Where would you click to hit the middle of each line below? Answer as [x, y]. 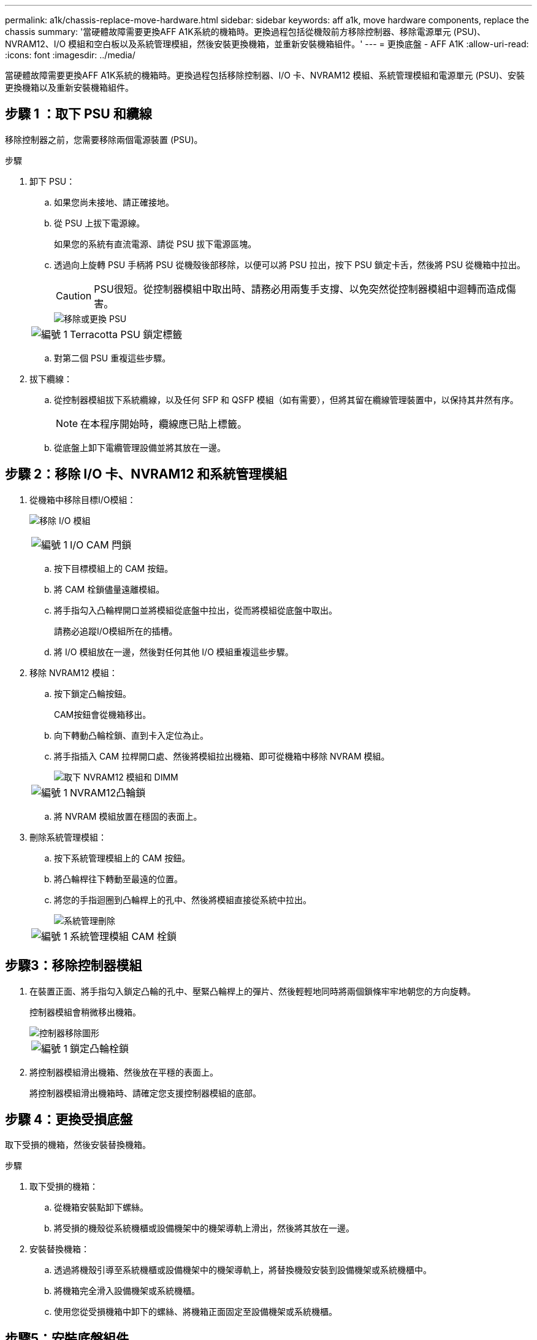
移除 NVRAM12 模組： [74, 672]
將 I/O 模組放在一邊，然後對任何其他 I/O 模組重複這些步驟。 [174, 652]
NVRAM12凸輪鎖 [108, 792]
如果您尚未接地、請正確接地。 [114, 202]
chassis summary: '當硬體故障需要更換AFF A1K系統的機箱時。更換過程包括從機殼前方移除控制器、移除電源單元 [228, 32]
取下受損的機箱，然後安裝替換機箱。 [78, 1145]
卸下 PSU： [52, 181]
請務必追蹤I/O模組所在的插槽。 [116, 631]
